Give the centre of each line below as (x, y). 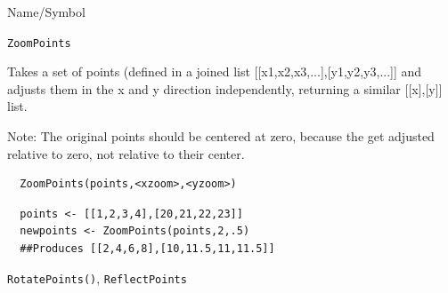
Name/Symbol (46, 12)
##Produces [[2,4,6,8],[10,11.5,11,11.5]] (147, 249)
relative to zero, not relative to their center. (126, 153)
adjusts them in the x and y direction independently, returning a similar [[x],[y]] (225, 88)
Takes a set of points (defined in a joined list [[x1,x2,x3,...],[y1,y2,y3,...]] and (215, 71)
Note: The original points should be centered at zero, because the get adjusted (221, 136)
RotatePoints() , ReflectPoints (97, 277)
